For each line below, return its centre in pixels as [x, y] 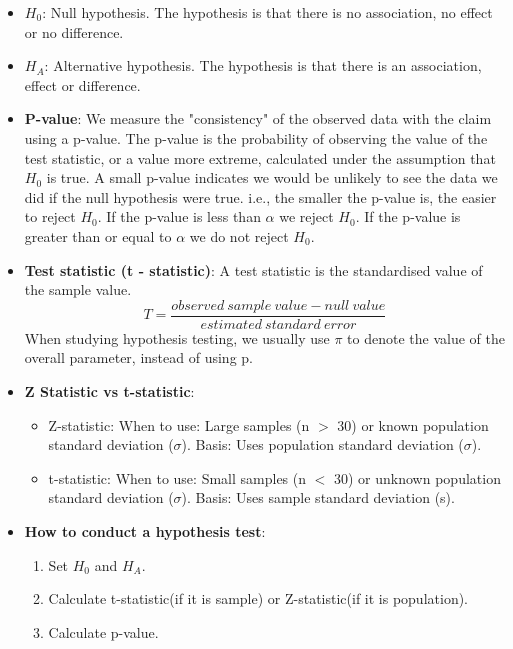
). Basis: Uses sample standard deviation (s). [318, 497]
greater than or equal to [98, 235]
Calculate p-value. [103, 631]
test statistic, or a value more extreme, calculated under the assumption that [260, 157]
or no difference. [74, 31]
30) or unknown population [417, 477]
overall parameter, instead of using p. [138, 357]
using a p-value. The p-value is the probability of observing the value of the [256, 137]
